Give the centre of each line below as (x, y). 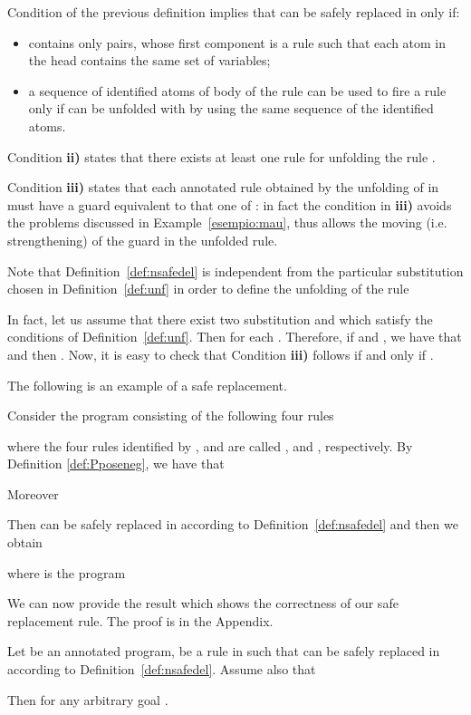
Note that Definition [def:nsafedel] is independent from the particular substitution (235, 271)
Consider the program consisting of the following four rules (171, 415)
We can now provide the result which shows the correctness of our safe (203, 603)
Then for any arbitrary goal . (88, 699)
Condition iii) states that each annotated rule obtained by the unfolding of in (223, 187)
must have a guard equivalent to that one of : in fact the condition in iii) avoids (230, 204)
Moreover (33, 493)
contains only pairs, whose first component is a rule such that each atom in (237, 42)
